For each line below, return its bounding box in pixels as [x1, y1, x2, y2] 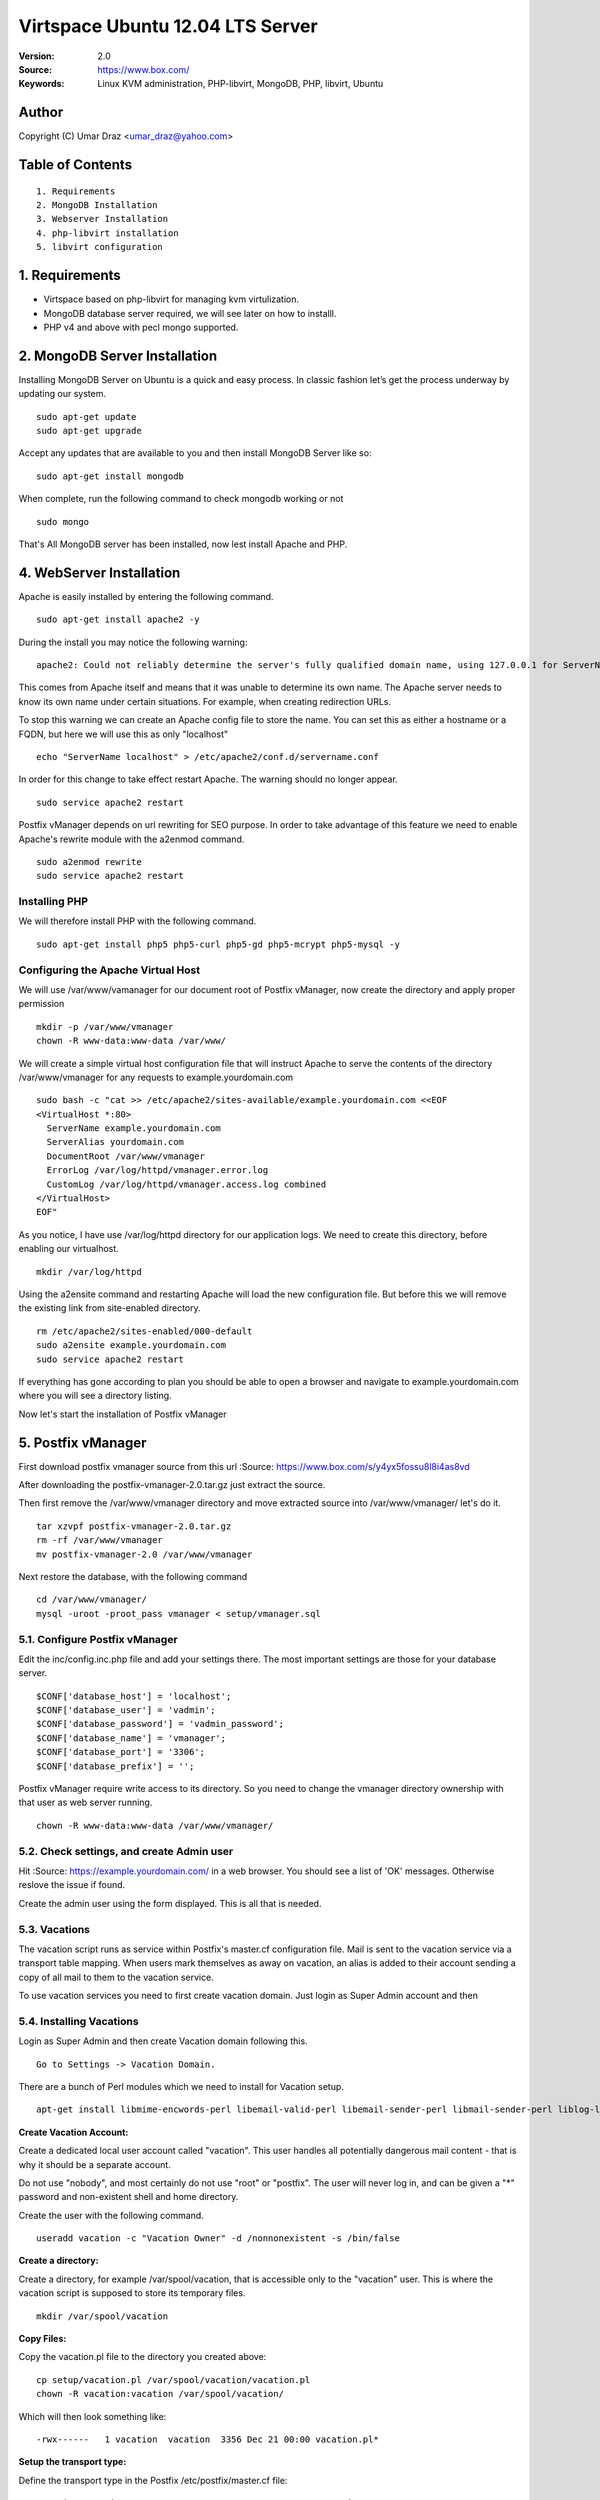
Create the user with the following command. [18, 2209, 204, 2221]
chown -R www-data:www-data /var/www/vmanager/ [36, 1820, 274, 1831]
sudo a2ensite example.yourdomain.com [36, 1340, 227, 1351]
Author [18, 104, 64, 121]
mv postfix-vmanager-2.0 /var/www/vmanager [36, 1548, 253, 1560]
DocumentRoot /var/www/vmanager [46, 1150, 205, 1162]
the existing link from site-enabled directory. [18, 1302, 202, 1314]
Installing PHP [18, 895, 89, 909]
